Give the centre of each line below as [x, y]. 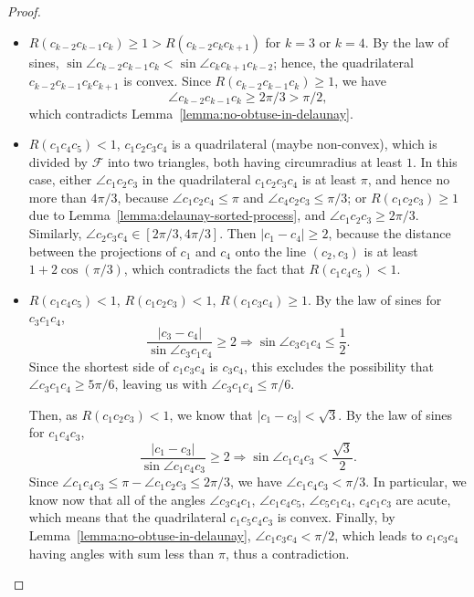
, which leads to [379, 535]
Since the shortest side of [99, 366]
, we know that [211, 414]
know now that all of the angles [117, 499]
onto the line [271, 251]
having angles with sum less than [121, 553]
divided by [58, 161]
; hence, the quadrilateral [343, 62]
